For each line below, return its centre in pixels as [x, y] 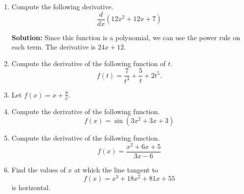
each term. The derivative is [54, 47]
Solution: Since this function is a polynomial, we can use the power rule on [126, 37]
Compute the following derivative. [62, 6]
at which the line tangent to [116, 170]
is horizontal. [31, 187]
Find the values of [39, 170]
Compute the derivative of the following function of [89, 63]
